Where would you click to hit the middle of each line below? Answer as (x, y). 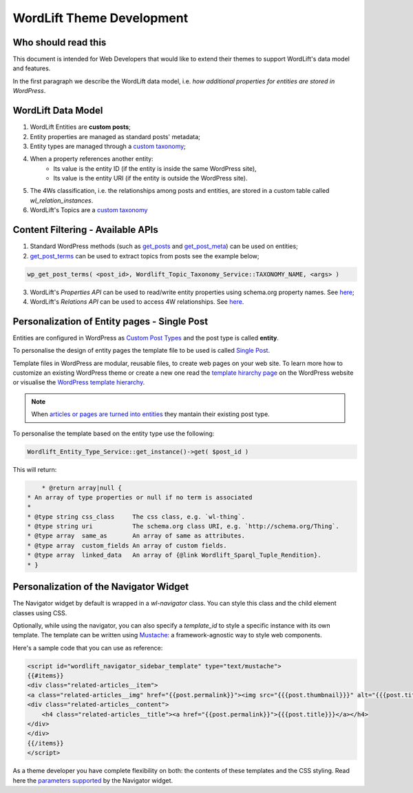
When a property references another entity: (92, 159)
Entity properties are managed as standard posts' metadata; (115, 136)
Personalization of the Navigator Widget (101, 587)
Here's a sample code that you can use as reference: (88, 648)
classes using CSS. (40, 612)
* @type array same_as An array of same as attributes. (136, 536)
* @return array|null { (82, 488)
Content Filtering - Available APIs (85, 230)
